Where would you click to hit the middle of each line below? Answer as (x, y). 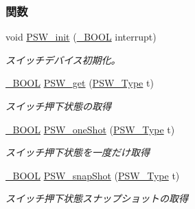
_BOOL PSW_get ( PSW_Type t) (80, 83)
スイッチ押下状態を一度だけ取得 (78, 152)
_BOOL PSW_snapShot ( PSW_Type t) (93, 175)
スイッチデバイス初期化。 (63, 59)
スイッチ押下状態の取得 (58, 106)
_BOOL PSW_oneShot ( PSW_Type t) (90, 129)
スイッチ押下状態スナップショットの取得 (97, 198)
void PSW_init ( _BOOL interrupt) (81, 37)
